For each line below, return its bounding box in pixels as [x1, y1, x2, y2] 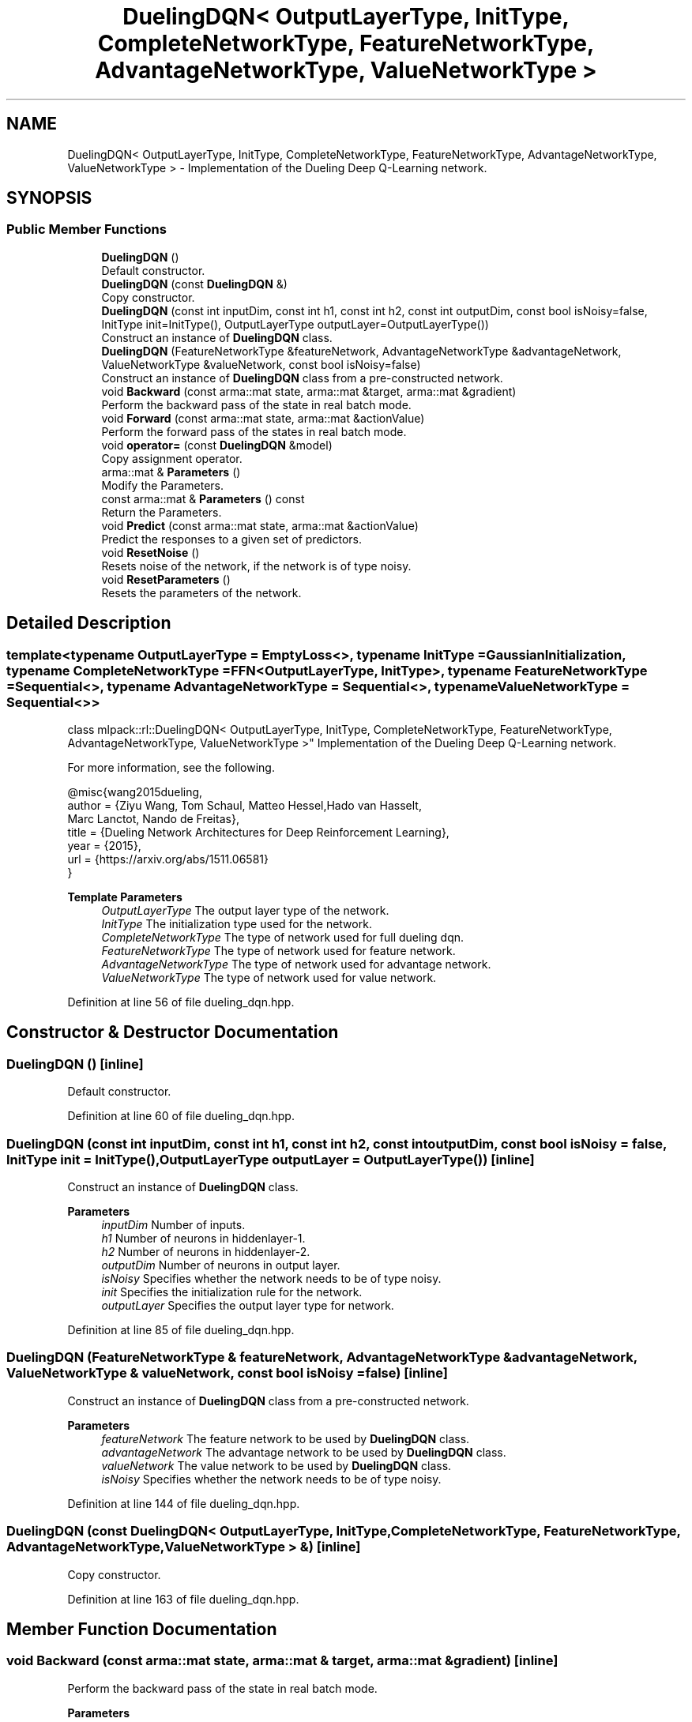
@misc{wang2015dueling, [67, 785, 203, 799]
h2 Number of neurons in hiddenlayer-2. [101, 1245, 310, 1258]
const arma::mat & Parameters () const [101, 491, 305, 506]
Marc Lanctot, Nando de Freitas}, [67, 812, 239, 826]
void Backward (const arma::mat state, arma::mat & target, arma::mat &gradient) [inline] [6, 1652, 558, 1669]
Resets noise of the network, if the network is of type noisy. [101, 558, 412, 573]
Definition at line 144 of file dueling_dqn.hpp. [67, 1496, 300, 1510]
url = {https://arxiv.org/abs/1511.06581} [67, 852, 269, 867]
